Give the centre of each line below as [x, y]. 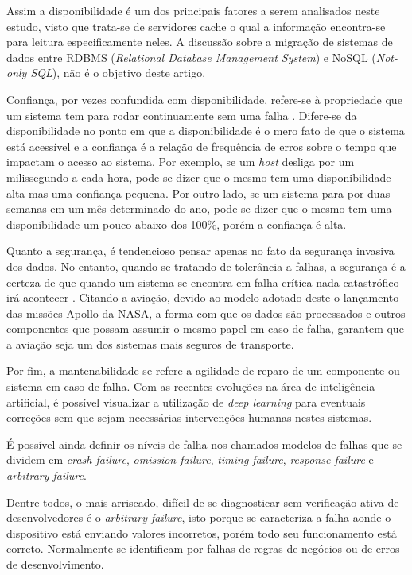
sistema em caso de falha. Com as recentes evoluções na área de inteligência [191, 386]
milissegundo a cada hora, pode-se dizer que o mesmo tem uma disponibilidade [199, 177]
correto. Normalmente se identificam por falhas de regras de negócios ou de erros [203, 548]
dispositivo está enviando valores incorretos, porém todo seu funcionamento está [202, 533]
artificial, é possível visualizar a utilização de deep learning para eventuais [186, 401]
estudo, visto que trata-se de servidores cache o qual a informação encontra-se [196, 26]
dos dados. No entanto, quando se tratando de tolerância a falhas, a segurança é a [206, 266]
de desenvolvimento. [55, 564]
